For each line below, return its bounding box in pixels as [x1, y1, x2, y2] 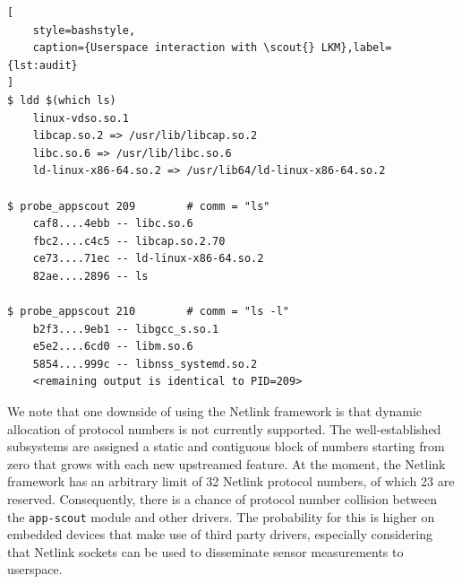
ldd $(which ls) [20, 93, 116, 107]
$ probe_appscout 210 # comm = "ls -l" [7, 305, 289, 318]
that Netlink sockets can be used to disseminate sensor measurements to [7, 542, 404, 561]
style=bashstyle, [32, 23, 136, 37]
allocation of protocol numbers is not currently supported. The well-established [7, 419, 441, 438]
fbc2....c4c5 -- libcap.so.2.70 [32, 234, 226, 248]
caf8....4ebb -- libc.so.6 [32, 217, 193, 231]
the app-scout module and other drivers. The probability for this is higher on [7, 507, 435, 526]
